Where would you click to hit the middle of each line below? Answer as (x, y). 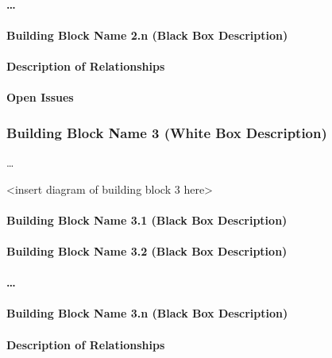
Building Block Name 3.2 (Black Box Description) (147, 250)
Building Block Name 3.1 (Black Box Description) (147, 219)
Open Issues (40, 97)
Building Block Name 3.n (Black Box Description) (147, 313)
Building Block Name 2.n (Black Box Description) (147, 35)
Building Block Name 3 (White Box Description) (167, 132)
